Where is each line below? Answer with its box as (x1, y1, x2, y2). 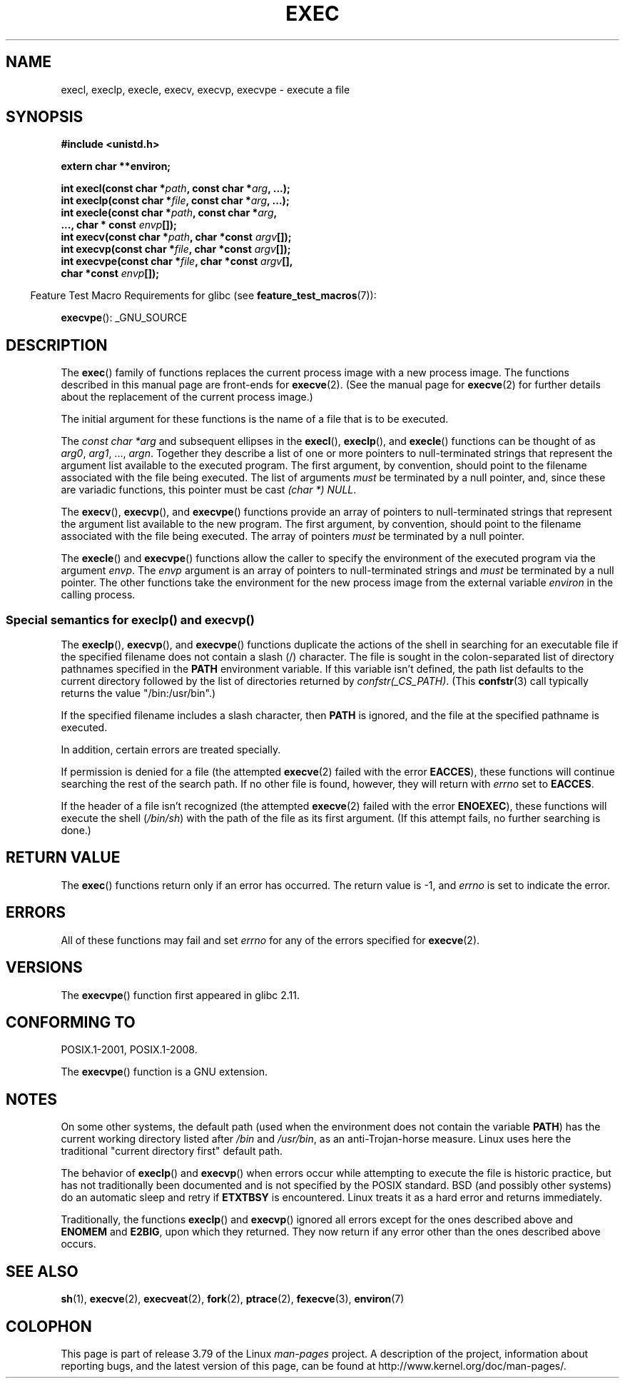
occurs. (61, 1238, 96, 1250)
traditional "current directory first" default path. (61, 1145, 283, 1158)
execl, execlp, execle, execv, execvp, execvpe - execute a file (61, 83, 350, 96)
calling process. (61, 588, 136, 601)
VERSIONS (6, 958, 83, 977)
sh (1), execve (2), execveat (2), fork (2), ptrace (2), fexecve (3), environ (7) (61, 1293, 405, 1305)
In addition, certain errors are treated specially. (61, 743, 281, 756)
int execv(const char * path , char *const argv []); (61, 231, 292, 244)
